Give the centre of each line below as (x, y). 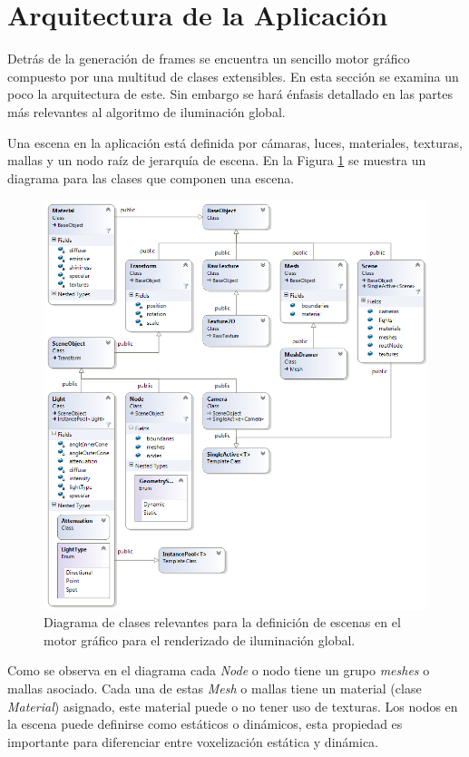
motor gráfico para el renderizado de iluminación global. (200, 639)
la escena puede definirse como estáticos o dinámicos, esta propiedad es (205, 724)
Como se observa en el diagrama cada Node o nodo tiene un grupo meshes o (219, 670)
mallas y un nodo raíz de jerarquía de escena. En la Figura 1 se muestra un (217, 160)
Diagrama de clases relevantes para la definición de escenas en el (222, 622)
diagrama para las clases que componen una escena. (151, 177)
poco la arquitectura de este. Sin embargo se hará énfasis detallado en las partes (230, 94)
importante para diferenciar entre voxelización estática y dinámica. (193, 741)
